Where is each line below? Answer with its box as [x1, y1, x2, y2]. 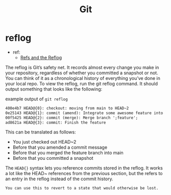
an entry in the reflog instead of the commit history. [5, 176, 113, 182]
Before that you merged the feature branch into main [12, 150, 124, 156]
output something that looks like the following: [5, 86, 103, 92]
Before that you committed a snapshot [12, 155, 93, 161]
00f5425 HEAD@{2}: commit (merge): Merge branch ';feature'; [5, 115, 138, 120]
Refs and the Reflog [20, 54, 62, 61]
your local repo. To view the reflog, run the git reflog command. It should [5, 80, 158, 87]
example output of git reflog [5, 96, 68, 102]
